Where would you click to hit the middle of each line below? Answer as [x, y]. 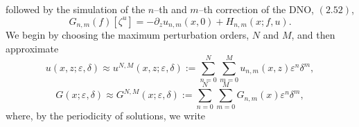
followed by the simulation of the [76, 9]
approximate [32, 48]
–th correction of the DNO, [256, 9]
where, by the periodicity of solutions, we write [106, 116]
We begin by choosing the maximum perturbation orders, [128, 35]
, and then [313, 35]
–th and [170, 9]
